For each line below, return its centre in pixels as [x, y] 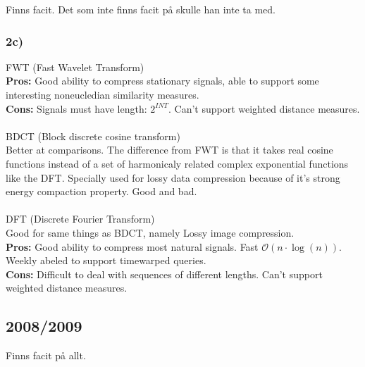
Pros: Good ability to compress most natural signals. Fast [132, 246]
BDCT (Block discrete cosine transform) [93, 136]
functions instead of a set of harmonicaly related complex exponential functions [177, 163]
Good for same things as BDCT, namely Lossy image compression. [150, 232]
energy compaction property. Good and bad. [101, 191]
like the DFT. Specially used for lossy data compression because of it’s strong [173, 177]
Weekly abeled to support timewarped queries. [106, 260]
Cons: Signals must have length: [76, 108]
